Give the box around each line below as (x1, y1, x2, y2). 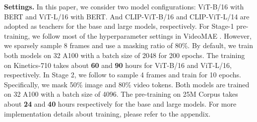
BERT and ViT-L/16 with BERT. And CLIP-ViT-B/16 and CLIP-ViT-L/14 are (4, 11, 250, 21)
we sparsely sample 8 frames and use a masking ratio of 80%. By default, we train (4, 40, 254, 51)
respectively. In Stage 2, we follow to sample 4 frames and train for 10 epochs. (4, 69, 241, 80)
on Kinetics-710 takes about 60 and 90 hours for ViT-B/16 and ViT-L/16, (4, 60, 232, 70)
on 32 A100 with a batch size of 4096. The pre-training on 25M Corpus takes (4, 89, 238, 99)
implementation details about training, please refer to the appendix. (4, 108, 211, 119)
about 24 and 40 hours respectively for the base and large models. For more (4, 98, 237, 109)
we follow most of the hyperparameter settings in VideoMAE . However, (32, 30, 252, 41)
